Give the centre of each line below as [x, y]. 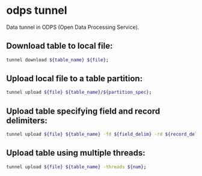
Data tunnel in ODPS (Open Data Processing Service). [73, 27]
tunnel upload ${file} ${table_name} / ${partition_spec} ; [79, 93]
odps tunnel [37, 11]
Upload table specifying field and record [83, 111]
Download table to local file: [60, 46]
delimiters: [27, 120]
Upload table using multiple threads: [76, 153]
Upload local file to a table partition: [75, 79]
